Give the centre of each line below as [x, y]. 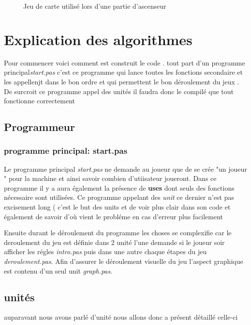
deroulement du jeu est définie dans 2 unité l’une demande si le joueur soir [114, 242]
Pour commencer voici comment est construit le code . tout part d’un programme [125, 62]
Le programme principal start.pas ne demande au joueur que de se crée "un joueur [125, 169]
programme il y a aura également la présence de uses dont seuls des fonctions [119, 187]
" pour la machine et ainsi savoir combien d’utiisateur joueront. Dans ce [110, 178]
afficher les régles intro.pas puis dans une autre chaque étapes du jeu [105, 252]
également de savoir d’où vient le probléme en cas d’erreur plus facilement [114, 216]
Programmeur [39, 127]
